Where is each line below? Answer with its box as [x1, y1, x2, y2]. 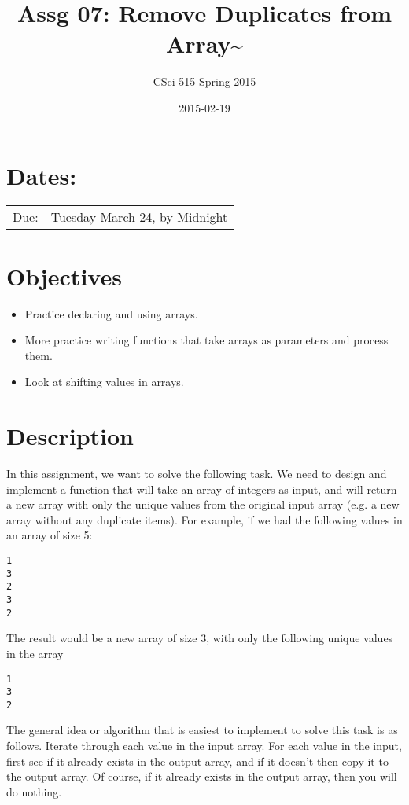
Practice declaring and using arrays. [24, 305, 198, 322]
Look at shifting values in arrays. [24, 373, 184, 390]
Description [6, 420, 134, 452]
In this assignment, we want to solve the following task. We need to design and [6, 465, 387, 482]
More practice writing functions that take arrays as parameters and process [24, 332, 389, 348]
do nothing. [6, 783, 62, 799]
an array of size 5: [6, 527, 93, 543]
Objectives [6, 259, 122, 292]
